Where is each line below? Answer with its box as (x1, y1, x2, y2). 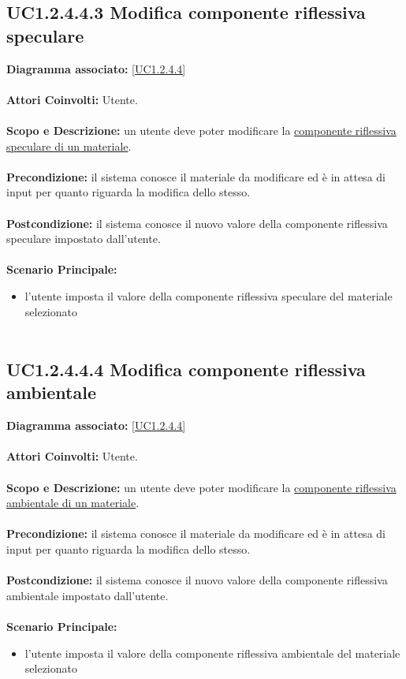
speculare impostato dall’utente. (6, 230, 161, 247)
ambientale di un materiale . (6, 494, 140, 511)
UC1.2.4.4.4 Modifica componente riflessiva (6, 357, 366, 382)
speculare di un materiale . (6, 137, 132, 154)
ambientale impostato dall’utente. (6, 587, 169, 603)
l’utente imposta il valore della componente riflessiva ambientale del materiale (24, 644, 400, 661)
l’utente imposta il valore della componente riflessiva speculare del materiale (24, 287, 393, 304)
